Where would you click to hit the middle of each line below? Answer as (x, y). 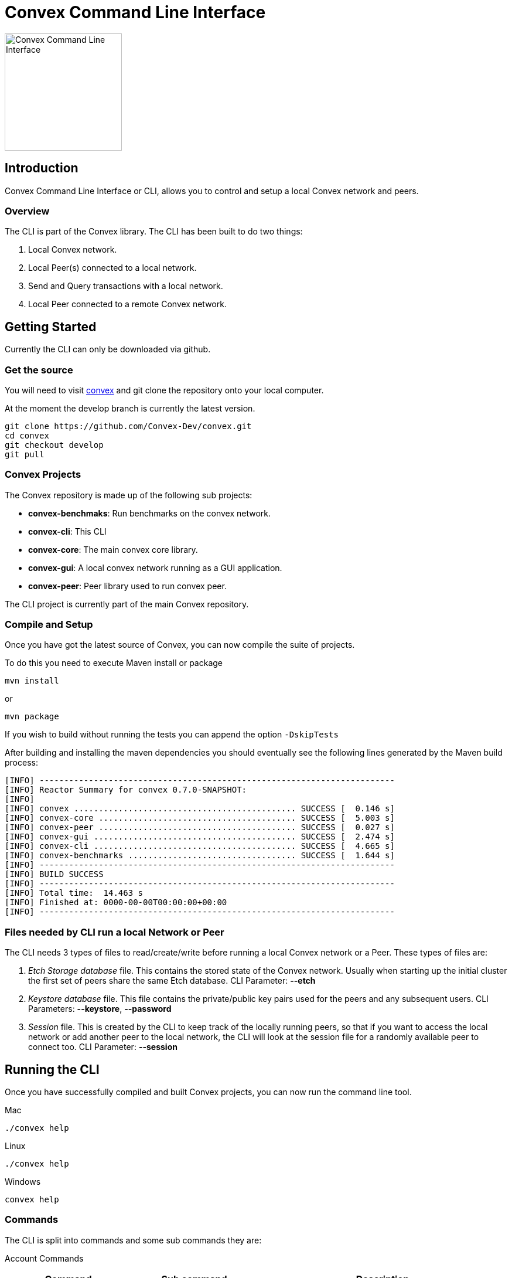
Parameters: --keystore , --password (100, 1009)
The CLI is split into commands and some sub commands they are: (133, 1240)
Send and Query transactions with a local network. (126, 286)
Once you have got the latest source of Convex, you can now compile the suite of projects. (180, 645)
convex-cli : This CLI (67, 531)
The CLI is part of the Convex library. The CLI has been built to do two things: (154, 232)
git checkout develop (54, 445)
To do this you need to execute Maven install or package (114, 663)
